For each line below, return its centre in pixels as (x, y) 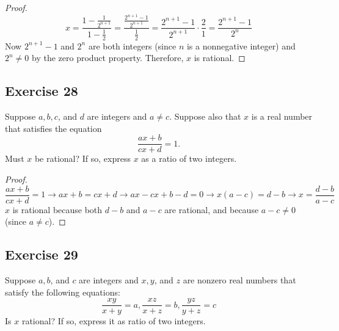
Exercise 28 (42, 91)
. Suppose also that (205, 116)
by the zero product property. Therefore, (108, 58)
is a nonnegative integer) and (241, 45)
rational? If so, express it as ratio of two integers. (114, 321)
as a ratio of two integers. (189, 158)
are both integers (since (132, 45)
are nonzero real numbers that (239, 280)
